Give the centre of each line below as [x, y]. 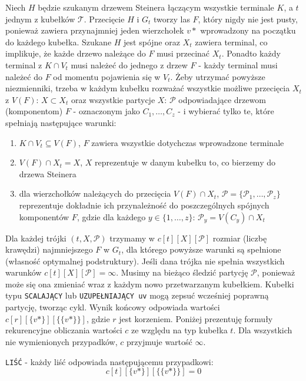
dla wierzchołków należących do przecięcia [95, 193]
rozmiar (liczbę [240, 238]
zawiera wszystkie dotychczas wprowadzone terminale [188, 142]
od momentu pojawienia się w [107, 76]
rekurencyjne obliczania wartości [64, 330]
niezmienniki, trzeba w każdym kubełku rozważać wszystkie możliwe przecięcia [148, 88]
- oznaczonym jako [107, 111]
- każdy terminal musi [238, 64]
